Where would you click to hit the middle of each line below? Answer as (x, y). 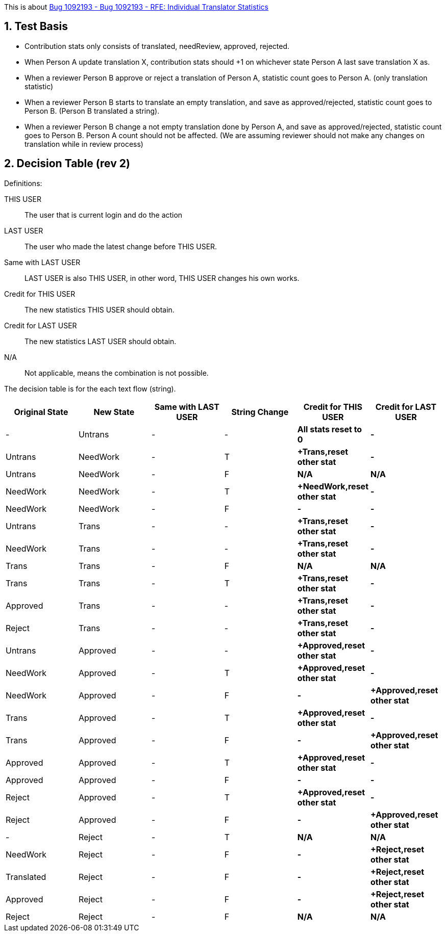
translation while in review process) (84, 144)
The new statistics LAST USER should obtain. (101, 341)
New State (114, 412)
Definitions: (23, 183)
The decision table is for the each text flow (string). (90, 388)
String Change (260, 412)
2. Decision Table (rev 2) (67, 164)
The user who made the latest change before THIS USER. (121, 246)
